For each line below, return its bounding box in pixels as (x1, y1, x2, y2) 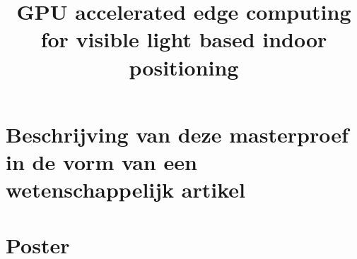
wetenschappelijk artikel (6, 175, 245, 204)
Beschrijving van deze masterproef (6, 119, 349, 148)
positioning (129, 52, 239, 81)
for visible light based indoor (40, 25, 327, 54)
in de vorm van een (6, 147, 197, 176)
